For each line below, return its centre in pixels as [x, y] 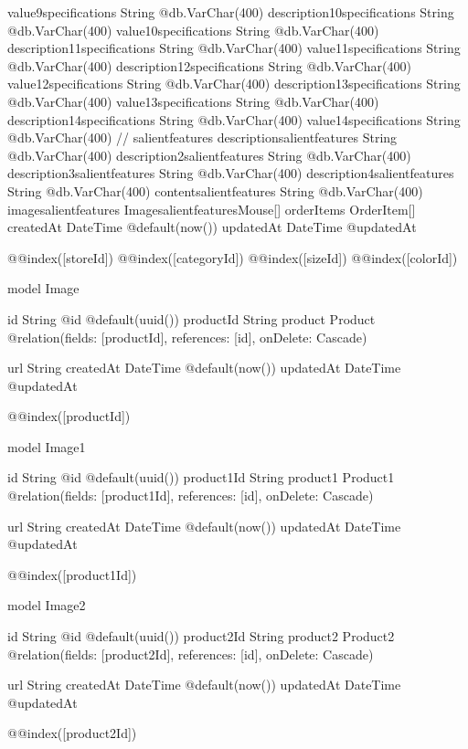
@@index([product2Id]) [72, 733]
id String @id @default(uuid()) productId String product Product [191, 318]
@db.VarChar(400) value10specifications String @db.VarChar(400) [193, 30]
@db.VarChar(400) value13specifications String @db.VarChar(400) [193, 101]
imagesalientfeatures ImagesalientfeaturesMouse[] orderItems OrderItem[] [212, 209]
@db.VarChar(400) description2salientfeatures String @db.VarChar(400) [209, 155]
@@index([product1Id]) [72, 574]
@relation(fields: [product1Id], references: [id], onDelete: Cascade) [191, 496]
